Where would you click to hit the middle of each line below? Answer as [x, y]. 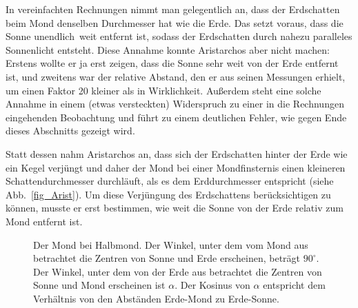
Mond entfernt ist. [44, 221]
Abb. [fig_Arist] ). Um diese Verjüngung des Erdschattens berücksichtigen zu [168, 194]
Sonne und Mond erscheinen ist [99, 285]
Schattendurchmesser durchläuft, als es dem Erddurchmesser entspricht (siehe [170, 181]
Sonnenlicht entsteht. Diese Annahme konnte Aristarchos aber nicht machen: [168, 49]
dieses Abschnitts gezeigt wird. [70, 131]
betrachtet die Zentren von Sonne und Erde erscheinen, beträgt [167, 258]
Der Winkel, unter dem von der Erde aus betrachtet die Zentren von [178, 271]
